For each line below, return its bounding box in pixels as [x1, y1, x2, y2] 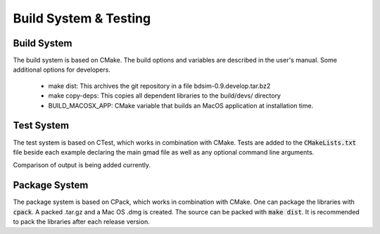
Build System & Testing [13, 11, 151, 26]
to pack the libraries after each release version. [13, 218, 151, 226]
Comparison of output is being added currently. [13, 161, 151, 169]
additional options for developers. [13, 65, 110, 74]
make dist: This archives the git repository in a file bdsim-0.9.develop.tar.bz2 [48, 82, 271, 90]
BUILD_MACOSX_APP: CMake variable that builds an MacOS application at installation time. [48, 101, 314, 110]
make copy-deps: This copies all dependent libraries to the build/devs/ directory [48, 91, 281, 100]
